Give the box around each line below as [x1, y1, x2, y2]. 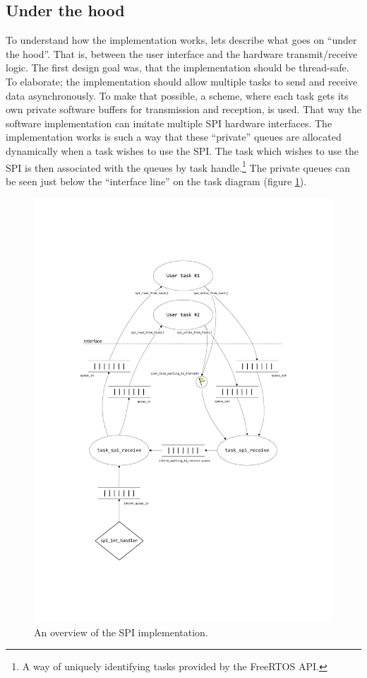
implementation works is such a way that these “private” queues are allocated [6, 129, 342, 144]
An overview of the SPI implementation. [34, 624, 208, 639]
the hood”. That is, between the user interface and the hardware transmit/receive [6, 46, 358, 61]
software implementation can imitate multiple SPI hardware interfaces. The [6, 115, 332, 130]
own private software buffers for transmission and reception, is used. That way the [6, 102, 361, 117]
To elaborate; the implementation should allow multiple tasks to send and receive [6, 74, 358, 88]
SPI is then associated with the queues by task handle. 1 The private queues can [6, 158, 350, 175]
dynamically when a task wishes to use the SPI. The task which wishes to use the [6, 143, 359, 158]
